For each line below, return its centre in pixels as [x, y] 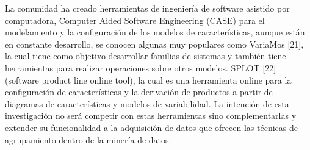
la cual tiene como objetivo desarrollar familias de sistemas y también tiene [146, 56]
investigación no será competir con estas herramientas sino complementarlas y [151, 116]
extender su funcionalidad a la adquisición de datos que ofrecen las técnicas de [151, 127]
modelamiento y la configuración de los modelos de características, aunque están [155, 32]
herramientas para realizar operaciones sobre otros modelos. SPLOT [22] [141, 67]
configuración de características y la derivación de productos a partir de [139, 92]
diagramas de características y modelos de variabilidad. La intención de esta [147, 103]
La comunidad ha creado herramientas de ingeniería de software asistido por [147, 8]
